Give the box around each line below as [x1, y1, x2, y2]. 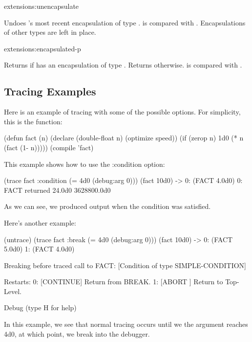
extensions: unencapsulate [4, 1, 79, 11]
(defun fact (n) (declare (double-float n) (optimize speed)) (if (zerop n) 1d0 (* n [4, 133, 244, 143]
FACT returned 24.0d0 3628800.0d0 [4, 184, 111, 195]
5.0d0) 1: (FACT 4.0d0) [4, 244, 75, 254]
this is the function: [4, 116, 63, 126]
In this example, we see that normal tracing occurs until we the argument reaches [4, 319, 248, 329]
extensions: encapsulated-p [4, 43, 81, 53]
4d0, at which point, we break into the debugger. [4, 328, 150, 339]
